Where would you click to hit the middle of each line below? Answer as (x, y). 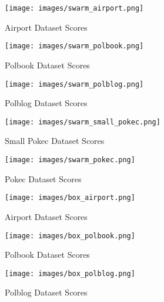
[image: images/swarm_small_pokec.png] (83, 122)
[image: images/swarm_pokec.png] (70, 160)
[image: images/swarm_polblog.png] (74, 84)
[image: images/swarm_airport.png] (74, 8)
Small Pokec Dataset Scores (55, 141)
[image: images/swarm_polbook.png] (74, 46)
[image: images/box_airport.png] (70, 198)
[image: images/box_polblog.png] (70, 273)
